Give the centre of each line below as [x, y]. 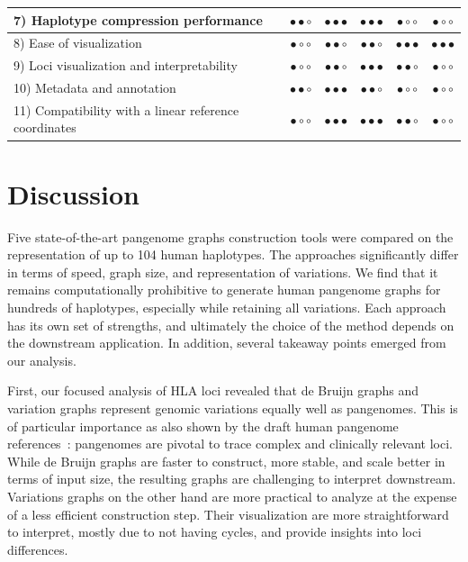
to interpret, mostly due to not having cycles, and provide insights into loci [215, 532]
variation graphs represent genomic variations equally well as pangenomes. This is [233, 408]
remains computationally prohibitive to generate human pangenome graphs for [224, 290]
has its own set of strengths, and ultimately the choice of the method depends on [231, 325]
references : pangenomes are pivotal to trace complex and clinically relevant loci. [230, 444]
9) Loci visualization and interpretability [126, 65]
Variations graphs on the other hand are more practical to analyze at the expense [232, 496]
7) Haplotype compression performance [138, 19]
